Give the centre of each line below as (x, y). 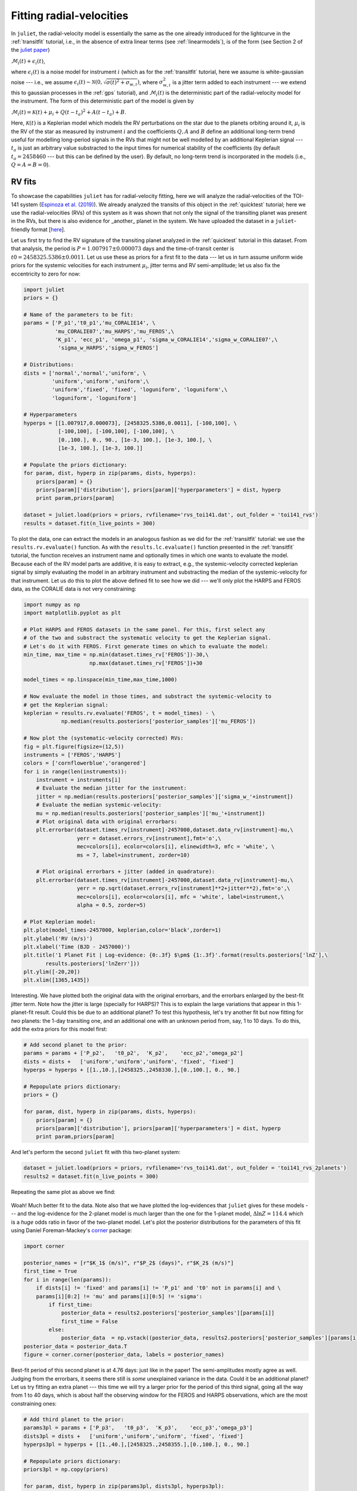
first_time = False (90, 1321)
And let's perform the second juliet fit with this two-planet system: (96, 1152)
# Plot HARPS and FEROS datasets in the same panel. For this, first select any (144, 630)
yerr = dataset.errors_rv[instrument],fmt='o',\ (149, 838)
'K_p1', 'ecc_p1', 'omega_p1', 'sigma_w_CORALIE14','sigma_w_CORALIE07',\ (166, 339)
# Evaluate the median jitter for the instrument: (111, 788)
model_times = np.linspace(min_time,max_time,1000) (101, 680)
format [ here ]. (48, 229)
